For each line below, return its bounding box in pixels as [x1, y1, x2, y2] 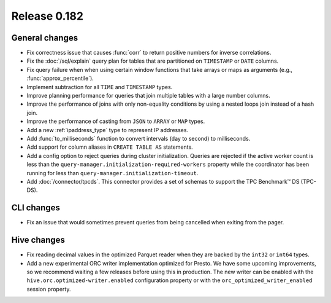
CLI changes [11, 203, 61, 213]
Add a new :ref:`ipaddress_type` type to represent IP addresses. [26, 126, 189, 133]
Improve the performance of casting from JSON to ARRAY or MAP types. [26, 117, 205, 125]
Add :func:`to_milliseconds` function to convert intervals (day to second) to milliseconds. [26, 135, 251, 142]
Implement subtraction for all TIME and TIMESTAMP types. [26, 83, 173, 90]
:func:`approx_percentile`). [26, 74, 94, 82]
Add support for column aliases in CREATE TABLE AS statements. [26, 143, 193, 151]
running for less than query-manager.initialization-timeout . [26, 169, 199, 176]
